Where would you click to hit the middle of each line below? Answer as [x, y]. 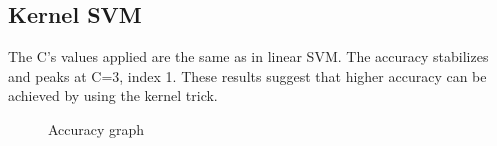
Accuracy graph [96, 128]
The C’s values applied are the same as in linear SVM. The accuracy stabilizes [248, 56]
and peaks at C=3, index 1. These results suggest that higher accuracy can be [247, 75]
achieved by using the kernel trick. [113, 95]
